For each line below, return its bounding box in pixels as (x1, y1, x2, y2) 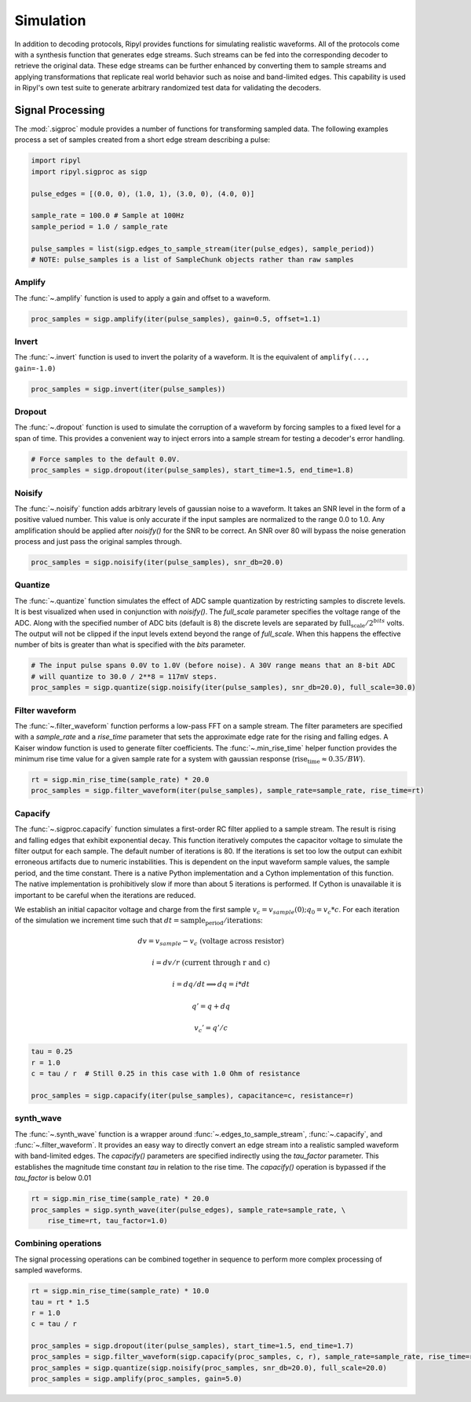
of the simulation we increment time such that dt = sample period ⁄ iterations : (14, 915, 263, 927)
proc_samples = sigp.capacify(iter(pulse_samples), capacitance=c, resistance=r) (31, 1091, 355, 1100)
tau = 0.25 (31, 1047, 73, 1056)
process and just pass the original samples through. (14, 537, 182, 546)
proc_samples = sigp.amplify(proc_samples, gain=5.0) (31, 1375, 243, 1383)
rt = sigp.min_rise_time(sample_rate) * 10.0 (31, 1287, 210, 1295)
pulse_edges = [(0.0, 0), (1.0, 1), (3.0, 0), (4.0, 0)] (31, 189, 255, 198)
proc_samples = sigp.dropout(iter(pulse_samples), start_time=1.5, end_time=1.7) (31, 1342, 355, 1350)
